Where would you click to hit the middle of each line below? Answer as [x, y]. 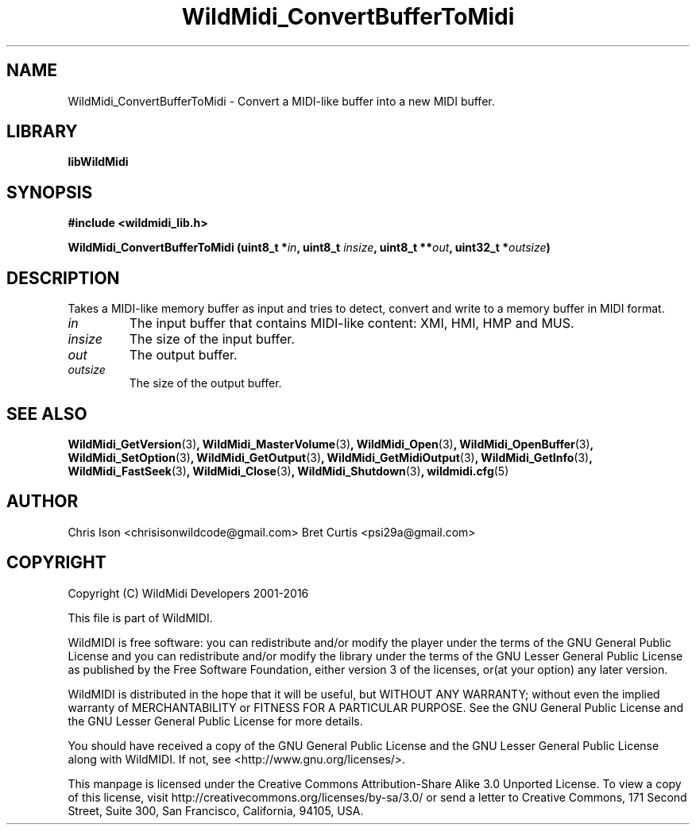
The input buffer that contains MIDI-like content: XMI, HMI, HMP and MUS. [352, 323]
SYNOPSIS [50, 192]
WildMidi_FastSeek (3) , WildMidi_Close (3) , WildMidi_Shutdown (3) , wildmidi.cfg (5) [288, 471]
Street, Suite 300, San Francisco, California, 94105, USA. [216, 810]
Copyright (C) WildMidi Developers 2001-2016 [188, 593]
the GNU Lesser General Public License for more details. [215, 721]
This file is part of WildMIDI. [140, 617]
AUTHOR [43, 502]
